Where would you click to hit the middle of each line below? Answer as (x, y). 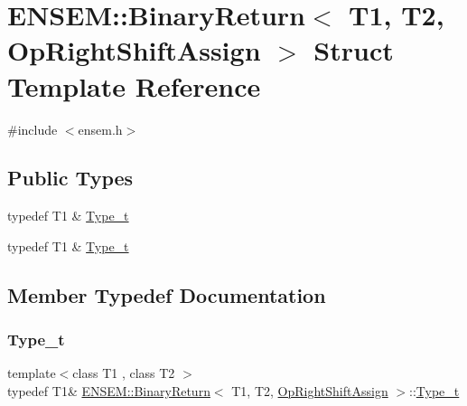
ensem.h (100, 129)
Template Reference (134, 85)
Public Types (70, 178)
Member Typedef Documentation (167, 294)
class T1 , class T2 (124, 373)
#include (33, 129)
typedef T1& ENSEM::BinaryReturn (109, 391)
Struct (354, 50)
